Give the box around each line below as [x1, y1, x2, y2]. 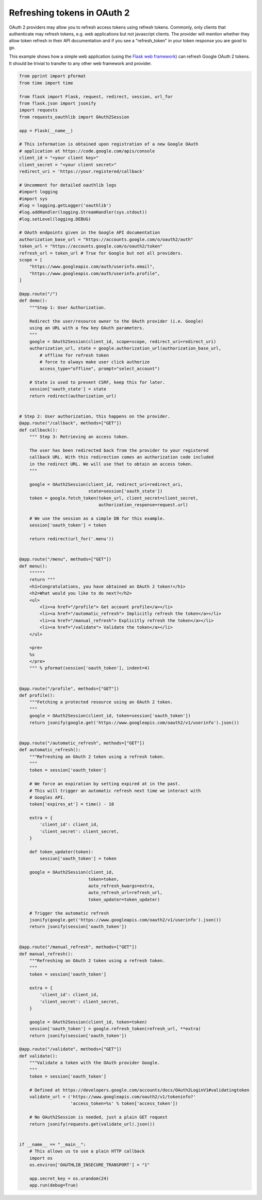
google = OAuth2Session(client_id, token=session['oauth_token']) [29, 713, 191, 719]
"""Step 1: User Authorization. [29, 304, 107, 310]
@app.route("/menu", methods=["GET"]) [19, 557, 112, 562]
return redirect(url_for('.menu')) [29, 536, 114, 542]
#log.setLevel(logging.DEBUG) [19, 216, 91, 222]
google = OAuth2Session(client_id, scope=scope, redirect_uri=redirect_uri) [29, 338, 216, 344]
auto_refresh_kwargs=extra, [88, 883, 155, 888]
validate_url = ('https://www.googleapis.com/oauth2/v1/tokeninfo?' [29, 1094, 196, 1100]
